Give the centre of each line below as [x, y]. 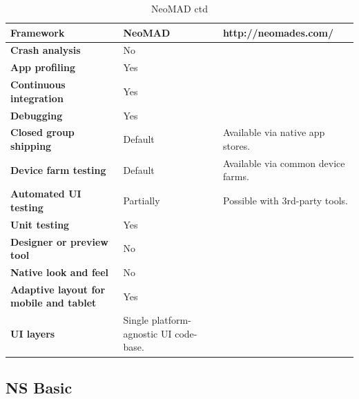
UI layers [33, 333]
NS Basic [39, 387]
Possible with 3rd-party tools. [285, 201]
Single [136, 320]
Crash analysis [46, 50]
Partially [142, 201]
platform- [171, 320]
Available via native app [274, 132]
